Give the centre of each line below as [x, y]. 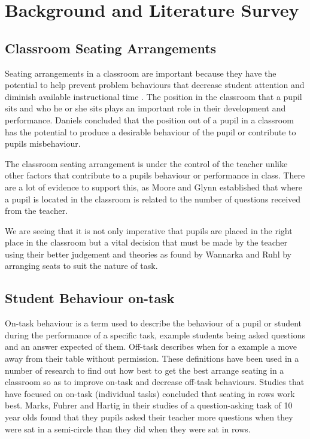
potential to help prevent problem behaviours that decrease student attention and [155, 85]
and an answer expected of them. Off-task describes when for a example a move [151, 346]
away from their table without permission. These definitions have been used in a [152, 358]
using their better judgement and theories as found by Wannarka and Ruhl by [148, 254]
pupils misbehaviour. [43, 143]
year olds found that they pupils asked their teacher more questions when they [149, 417]
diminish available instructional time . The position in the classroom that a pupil [154, 96]
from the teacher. [37, 211]
